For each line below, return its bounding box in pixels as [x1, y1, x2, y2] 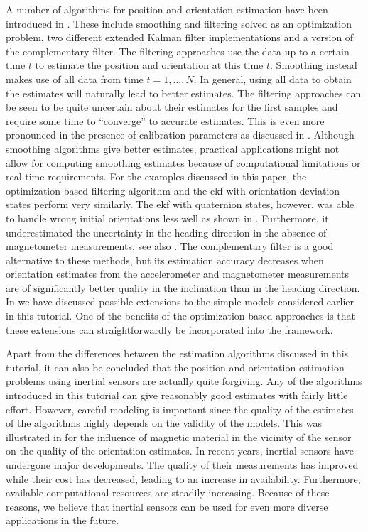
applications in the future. [6, 513, 119, 528]
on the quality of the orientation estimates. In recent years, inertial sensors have [6, 443, 354, 458]
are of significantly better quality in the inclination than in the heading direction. [6, 280, 360, 295]
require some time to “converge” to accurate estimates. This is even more [6, 113, 325, 128]
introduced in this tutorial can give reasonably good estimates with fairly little [6, 388, 348, 403]
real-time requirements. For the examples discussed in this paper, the [6, 169, 307, 184]
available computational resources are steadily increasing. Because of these [6, 485, 330, 500]
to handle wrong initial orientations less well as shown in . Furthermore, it [6, 210, 329, 225]
